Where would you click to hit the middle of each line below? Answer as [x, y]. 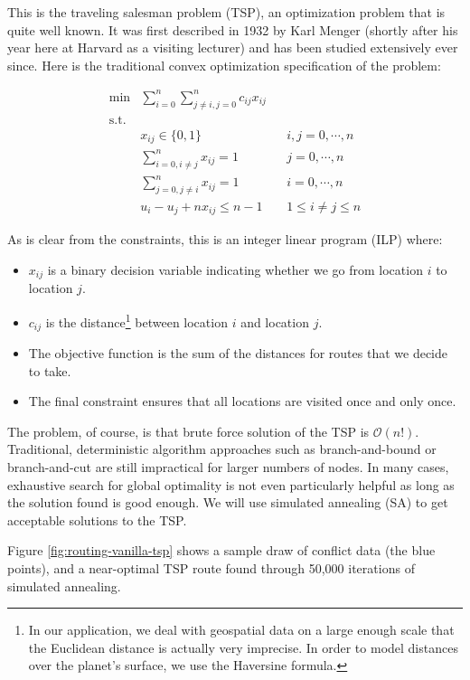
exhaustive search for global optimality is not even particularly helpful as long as [231, 484]
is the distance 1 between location [136, 321]
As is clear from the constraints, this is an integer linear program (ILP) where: [225, 239]
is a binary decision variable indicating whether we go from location [235, 269]
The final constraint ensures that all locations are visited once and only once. [242, 401]
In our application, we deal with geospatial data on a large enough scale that [241, 630]
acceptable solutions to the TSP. [97, 519]
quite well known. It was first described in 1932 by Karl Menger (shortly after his [233, 29]
